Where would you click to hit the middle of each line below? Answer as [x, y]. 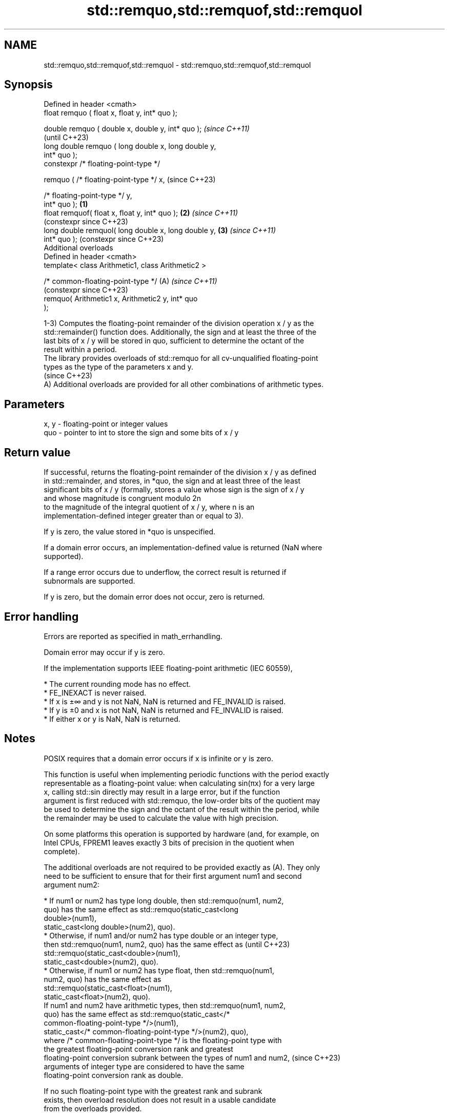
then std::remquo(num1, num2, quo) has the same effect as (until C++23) [167, 944]
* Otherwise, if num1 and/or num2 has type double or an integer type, [161, 935]
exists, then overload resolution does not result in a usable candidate [160, 1100]
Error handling [42, 617]
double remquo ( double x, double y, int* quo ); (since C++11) [147, 129]
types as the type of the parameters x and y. [119, 367]
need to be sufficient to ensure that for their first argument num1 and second [173, 876]
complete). [62, 851]
